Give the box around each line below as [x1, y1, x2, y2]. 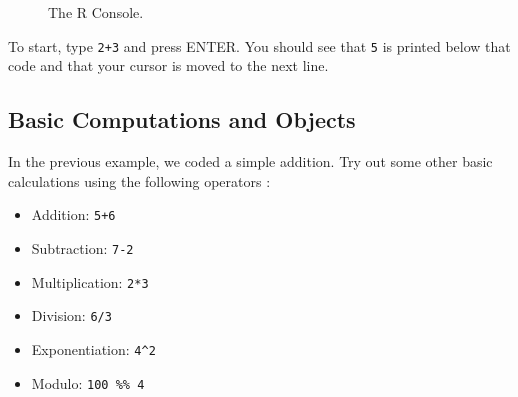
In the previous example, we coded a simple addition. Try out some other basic [8, 151, 493, 172]
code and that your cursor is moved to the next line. [8, 55, 329, 76]
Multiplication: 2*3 [31, 271, 149, 292]
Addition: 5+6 [31, 204, 116, 225]
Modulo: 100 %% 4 [31, 372, 145, 393]
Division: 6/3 [31, 305, 112, 326]
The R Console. [48, 2, 144, 22]
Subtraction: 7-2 [31, 237, 134, 258]
